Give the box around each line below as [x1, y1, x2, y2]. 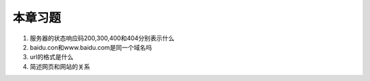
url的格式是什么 [29, 53, 74, 61]
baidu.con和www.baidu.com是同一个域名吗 [29, 43, 152, 51]
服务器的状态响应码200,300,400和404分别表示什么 [29, 34, 175, 42]
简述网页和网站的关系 [29, 62, 90, 71]
